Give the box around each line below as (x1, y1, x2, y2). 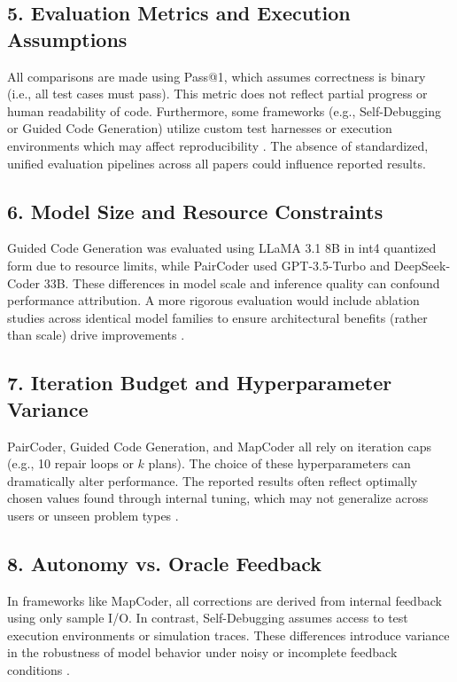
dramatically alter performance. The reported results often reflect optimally (7, 471, 418, 490)
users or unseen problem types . (7, 506, 179, 524)
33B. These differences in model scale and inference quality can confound (43, 273, 440, 292)
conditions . (7, 661, 70, 679)
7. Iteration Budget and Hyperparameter (7, 369, 392, 396)
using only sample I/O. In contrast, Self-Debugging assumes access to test (7, 608, 408, 627)
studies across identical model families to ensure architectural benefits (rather (7, 308, 428, 326)
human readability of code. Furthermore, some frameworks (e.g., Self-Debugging (7, 101, 442, 120)
